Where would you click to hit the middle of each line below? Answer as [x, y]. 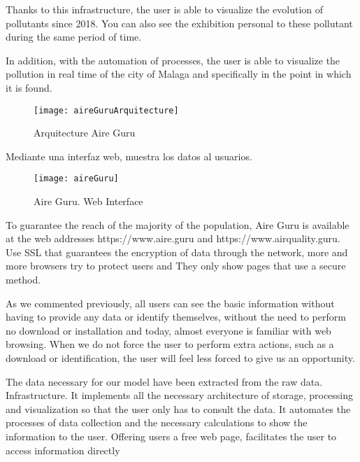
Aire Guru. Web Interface [88, 201]
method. [23, 280]
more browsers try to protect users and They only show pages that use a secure [176, 266]
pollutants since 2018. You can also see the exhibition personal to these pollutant [179, 23]
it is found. [29, 87]
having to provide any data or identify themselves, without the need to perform [176, 317]
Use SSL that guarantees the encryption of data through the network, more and [177, 252]
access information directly [63, 450]
